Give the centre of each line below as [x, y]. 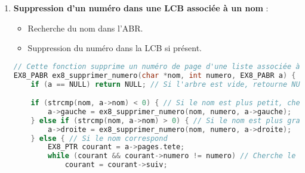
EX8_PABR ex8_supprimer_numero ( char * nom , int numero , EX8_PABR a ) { [155, 75]
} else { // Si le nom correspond [99, 138]
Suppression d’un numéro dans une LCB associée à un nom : [141, 8]
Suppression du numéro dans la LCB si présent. [115, 48]
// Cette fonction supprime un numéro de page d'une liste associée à [157, 66]
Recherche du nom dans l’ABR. [85, 28]
